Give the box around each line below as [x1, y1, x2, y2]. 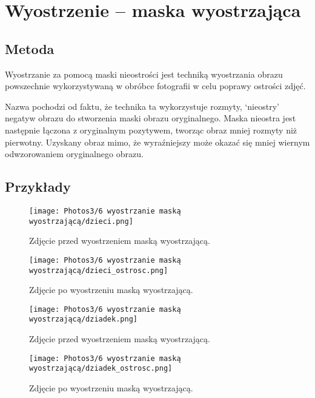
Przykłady [5, 177, 71, 196]
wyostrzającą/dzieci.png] [29, 217, 133, 226]
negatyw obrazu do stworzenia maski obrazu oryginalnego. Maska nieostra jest [5, 112, 296, 124]
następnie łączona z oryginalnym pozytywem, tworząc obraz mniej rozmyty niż [5, 123, 297, 136]
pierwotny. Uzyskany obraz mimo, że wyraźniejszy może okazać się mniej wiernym [5, 135, 310, 148]
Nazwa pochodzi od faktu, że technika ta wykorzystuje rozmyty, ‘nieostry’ [5, 99, 279, 112]
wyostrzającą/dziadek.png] [29, 315, 138, 324]
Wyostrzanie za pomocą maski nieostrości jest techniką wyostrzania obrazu [5, 67, 283, 80]
